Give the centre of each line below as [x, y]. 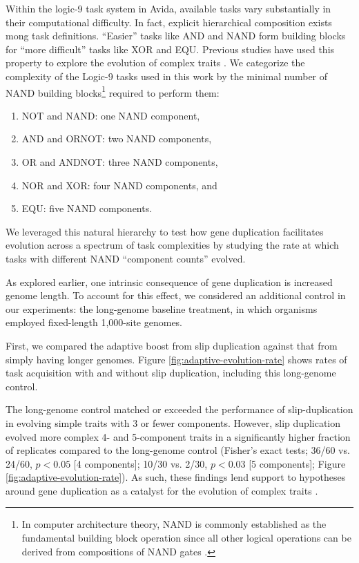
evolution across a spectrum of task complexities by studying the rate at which [172, 245]
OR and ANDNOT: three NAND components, [120, 162]
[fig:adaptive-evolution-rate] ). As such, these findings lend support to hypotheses [176, 477]
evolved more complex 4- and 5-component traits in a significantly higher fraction [178, 436]
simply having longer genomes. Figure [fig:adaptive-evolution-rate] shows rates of [176, 359]
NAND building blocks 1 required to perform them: [113, 91]
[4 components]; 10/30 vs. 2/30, [140, 463]
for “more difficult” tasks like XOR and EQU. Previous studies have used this [170, 49]
